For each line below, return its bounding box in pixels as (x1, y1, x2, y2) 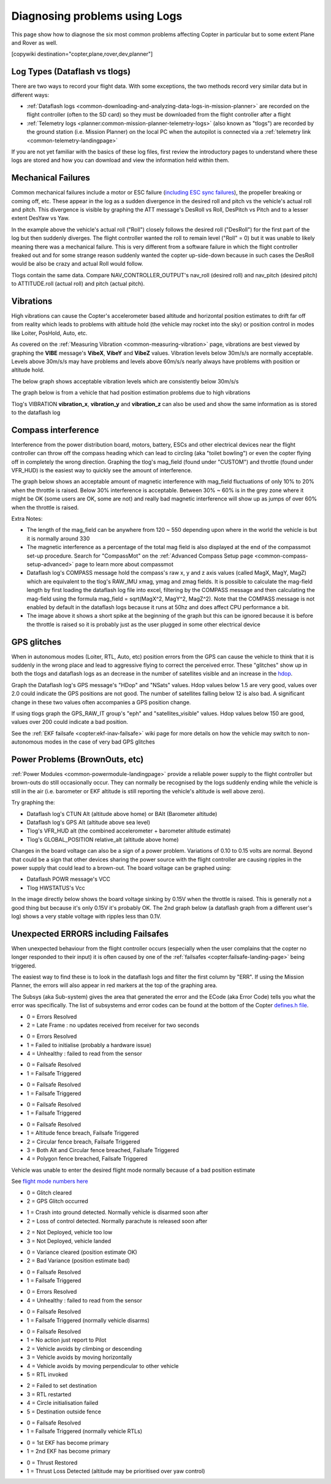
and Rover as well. (11, 39, 58, 46)
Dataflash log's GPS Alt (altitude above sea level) (26, 818, 150, 826)
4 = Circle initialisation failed (26, 1399, 99, 1407)
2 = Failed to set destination (26, 1382, 97, 1390)
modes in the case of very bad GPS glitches (44, 738, 156, 745)
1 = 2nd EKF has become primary (26, 1448, 110, 1455)
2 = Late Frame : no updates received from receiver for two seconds (26, 1021, 199, 1029)
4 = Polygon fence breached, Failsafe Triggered (26, 1155, 148, 1163)
